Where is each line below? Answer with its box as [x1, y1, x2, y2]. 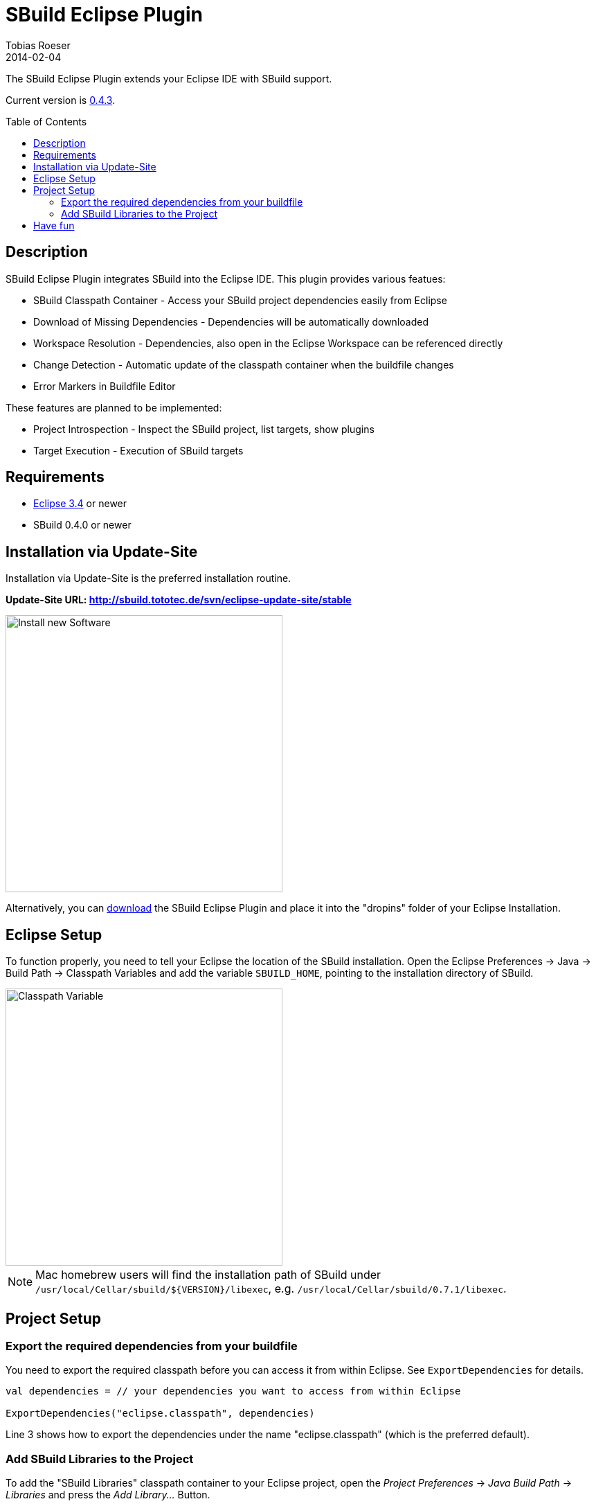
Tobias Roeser [6, 39, 71, 51]
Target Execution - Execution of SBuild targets [33, 444, 244, 457]
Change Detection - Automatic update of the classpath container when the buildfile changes [33, 358, 454, 371]
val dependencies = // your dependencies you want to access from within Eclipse [6, 1385, 461, 1397]
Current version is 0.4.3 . [6, 94, 116, 106]
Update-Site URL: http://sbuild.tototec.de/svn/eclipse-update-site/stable [6, 594, 352, 606]
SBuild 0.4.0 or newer [33, 519, 132, 531]
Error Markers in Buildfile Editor [33, 380, 176, 392]
